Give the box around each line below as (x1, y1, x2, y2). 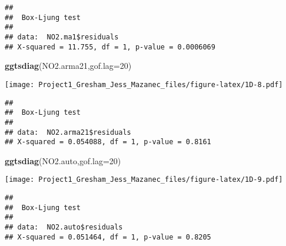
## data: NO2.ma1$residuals (5, 32, 119, 41)
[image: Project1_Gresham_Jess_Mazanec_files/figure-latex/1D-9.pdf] (5, 175, 283, 184)
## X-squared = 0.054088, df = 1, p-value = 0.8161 (5, 138, 211, 147)
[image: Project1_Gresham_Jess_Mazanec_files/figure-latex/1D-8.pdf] (5, 80, 283, 89)
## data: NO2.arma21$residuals (5, 128, 131, 137)
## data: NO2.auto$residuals (5, 223, 123, 232)
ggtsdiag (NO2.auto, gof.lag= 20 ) (5, 154, 121, 167)
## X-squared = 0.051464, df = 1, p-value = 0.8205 (5, 232, 211, 241)
